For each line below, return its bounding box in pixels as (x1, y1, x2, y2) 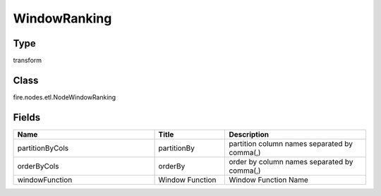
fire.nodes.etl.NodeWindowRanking (13, 92, 116, 102)
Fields (13, 111, 41, 123)
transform (13, 56, 42, 65)
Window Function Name (229, 175, 308, 185)
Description (229, 129, 270, 139)
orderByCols (17, 161, 59, 171)
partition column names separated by (229, 138, 353, 148)
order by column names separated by (229, 157, 353, 166)
